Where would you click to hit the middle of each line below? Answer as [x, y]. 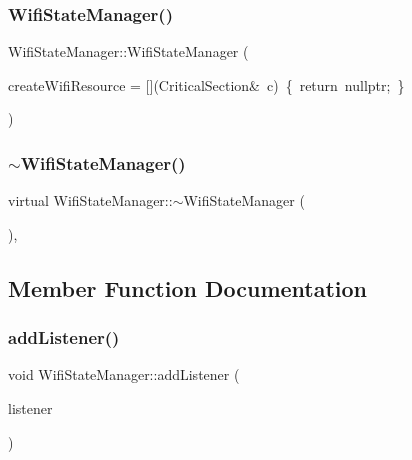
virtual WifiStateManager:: [90, 200]
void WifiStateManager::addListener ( [124, 374]
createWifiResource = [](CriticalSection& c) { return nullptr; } [206, 84]
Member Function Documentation [188, 287]
